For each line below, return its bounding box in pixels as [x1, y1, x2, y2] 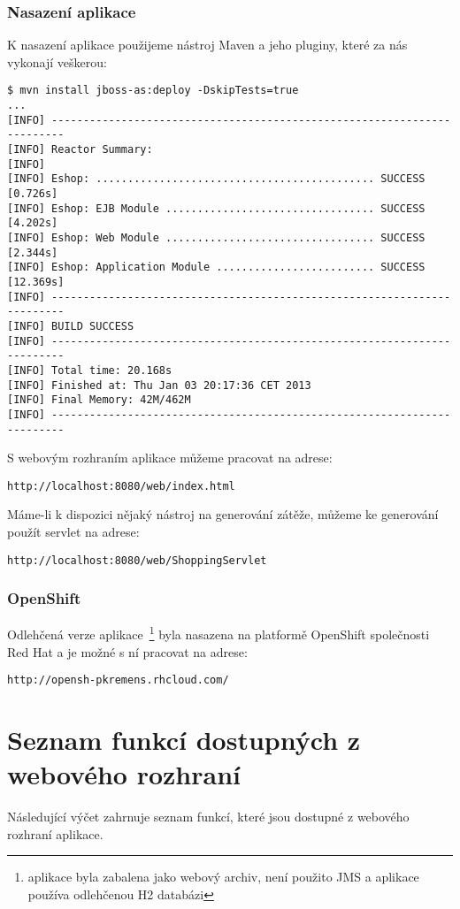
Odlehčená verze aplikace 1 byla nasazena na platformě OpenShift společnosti [7, 623, 430, 644]
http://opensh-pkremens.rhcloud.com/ [7, 674, 229, 687]
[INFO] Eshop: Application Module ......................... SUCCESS [7, 261, 425, 274]
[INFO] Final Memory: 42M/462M [7, 393, 191, 407]
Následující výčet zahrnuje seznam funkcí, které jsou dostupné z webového [7, 807, 410, 826]
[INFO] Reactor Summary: [7, 143, 153, 157]
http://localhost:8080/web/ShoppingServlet [7, 554, 267, 567]
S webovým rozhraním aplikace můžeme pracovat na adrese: [7, 448, 333, 467]
